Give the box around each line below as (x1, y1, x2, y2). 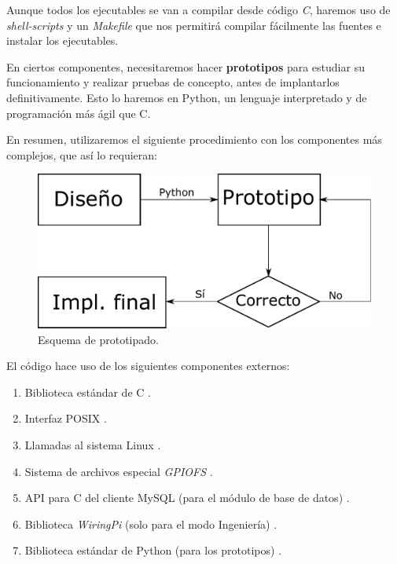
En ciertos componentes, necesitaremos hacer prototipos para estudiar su (6, 58, 365, 75)
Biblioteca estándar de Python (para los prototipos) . (24, 542, 282, 559)
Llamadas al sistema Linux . (24, 436, 161, 452)
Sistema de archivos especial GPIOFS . (24, 463, 213, 479)
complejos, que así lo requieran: (6, 146, 157, 163)
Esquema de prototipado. (38, 331, 159, 347)
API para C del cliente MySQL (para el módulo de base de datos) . (24, 489, 350, 506)
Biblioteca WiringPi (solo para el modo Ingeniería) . (24, 515, 278, 532)
